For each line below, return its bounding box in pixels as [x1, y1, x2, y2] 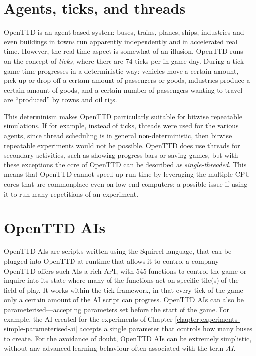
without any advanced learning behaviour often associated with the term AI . [4, 343, 236, 353]
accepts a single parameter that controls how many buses [79, 323, 253, 334]
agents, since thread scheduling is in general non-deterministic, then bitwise [4, 130, 232, 141]
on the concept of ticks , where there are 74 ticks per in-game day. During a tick [4, 55, 244, 66]
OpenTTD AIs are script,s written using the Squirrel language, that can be [4, 246, 232, 256]
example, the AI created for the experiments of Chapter [4, 314, 173, 324]
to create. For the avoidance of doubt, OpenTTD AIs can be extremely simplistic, [4, 333, 252, 343]
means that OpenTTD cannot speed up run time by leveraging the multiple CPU [4, 169, 250, 179]
